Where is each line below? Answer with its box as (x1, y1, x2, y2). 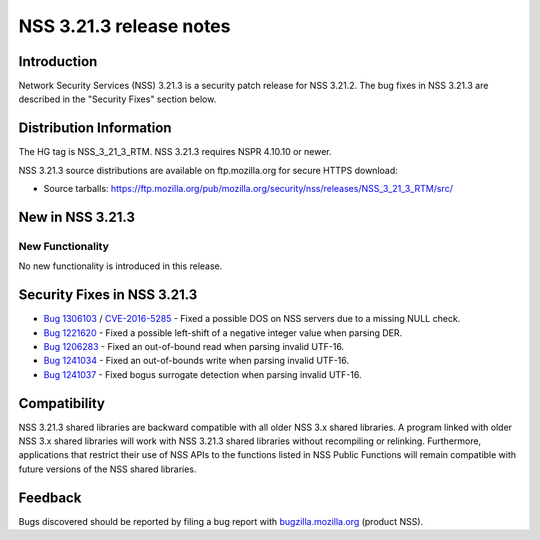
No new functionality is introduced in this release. (18, 260, 223, 272)
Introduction (18, 53, 98, 70)
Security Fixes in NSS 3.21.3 (18, 286, 198, 304)
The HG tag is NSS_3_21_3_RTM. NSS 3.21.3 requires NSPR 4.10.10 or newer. (18, 146, 332, 158)
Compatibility (18, 395, 105, 412)
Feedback (18, 489, 82, 506)
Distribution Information (18, 120, 172, 137)
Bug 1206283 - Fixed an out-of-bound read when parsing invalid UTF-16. (43, 340, 345, 352)
